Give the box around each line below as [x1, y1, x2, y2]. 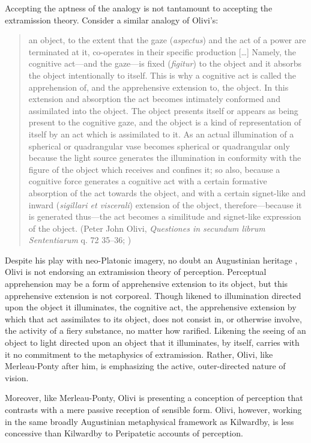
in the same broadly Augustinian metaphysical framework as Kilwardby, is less [5, 415, 294, 427]
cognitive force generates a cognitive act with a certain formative [28, 175, 267, 187]
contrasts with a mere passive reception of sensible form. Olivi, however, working [5, 403, 302, 415]
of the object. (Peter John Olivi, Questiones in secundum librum [28, 221, 265, 234]
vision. [5, 371, 29, 384]
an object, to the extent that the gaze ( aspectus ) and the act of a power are [28, 34, 306, 46]
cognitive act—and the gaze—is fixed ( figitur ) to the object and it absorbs [28, 57, 302, 70]
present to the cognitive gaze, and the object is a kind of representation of [28, 116, 301, 128]
